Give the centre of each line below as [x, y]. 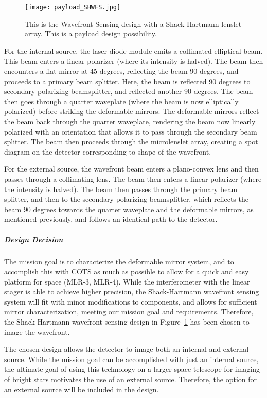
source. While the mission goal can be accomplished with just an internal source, [131, 359]
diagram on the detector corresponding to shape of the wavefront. [108, 151]
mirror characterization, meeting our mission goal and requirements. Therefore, [129, 311]
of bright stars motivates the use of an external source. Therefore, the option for [131, 379]
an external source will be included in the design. [82, 389]
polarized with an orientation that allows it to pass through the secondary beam [131, 131]
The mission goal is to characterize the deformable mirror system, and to [119, 261]
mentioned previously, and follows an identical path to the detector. [111, 219]
